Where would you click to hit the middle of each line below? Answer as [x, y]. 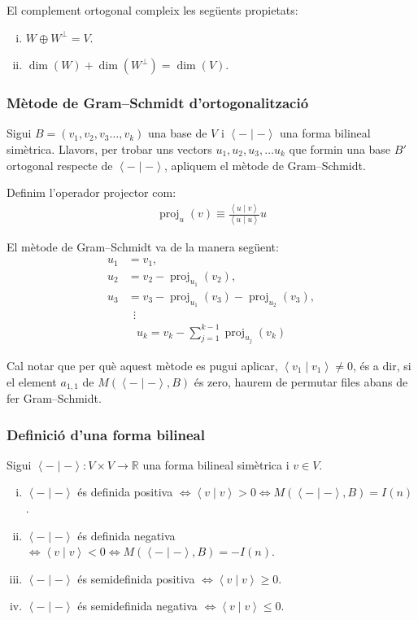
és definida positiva [125, 492]
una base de [178, 133]
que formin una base [340, 149]
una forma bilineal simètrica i [216, 464]
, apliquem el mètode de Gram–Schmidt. [265, 165]
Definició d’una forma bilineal [106, 434]
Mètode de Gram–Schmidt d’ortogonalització [158, 103]
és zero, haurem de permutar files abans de [301, 381]
